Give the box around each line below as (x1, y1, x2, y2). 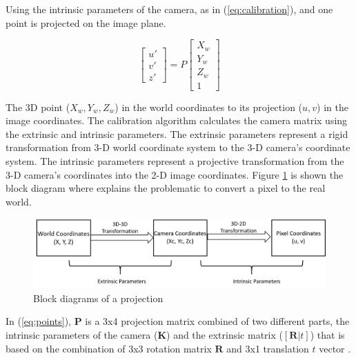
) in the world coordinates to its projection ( (115, 99, 303, 114)
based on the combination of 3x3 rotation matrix (6, 341, 212, 355)
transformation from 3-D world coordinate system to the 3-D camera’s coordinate (6, 140, 350, 155)
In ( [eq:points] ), (6, 314, 72, 328)
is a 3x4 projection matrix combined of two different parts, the (85, 314, 350, 328)
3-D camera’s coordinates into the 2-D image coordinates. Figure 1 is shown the (6, 167, 344, 181)
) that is (310, 328, 345, 342)
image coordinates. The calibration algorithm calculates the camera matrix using (6, 113, 348, 128)
